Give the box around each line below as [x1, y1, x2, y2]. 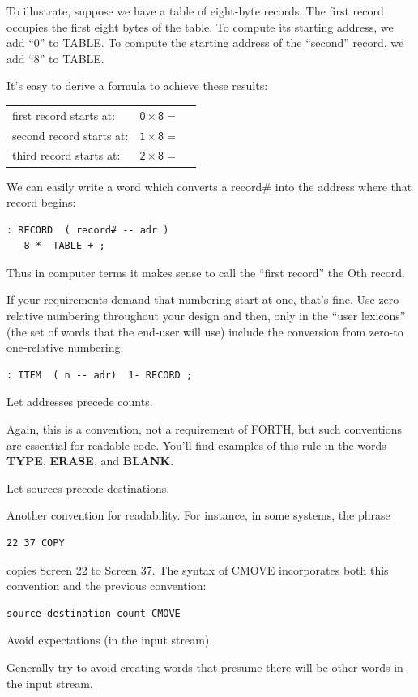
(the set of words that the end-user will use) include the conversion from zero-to [6, 323, 403, 340]
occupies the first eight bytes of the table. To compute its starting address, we [6, 18, 394, 35]
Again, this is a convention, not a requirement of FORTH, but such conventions [6, 421, 403, 438]
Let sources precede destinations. [6, 479, 170, 496]
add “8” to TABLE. [6, 49, 104, 66]
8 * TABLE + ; [23, 240, 105, 252]
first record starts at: [12, 106, 116, 123]
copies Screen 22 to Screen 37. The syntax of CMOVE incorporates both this [6, 561, 389, 578]
